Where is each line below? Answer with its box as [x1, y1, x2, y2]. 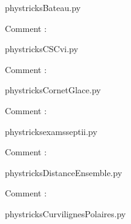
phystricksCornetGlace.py [5, 83, 101, 96]
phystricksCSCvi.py [5, 42, 78, 55]
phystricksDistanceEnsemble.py [5, 166, 122, 179]
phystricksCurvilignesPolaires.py [5, 207, 126, 220]
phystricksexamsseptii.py [5, 125, 97, 137]
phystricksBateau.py [5, 1, 81, 14]
